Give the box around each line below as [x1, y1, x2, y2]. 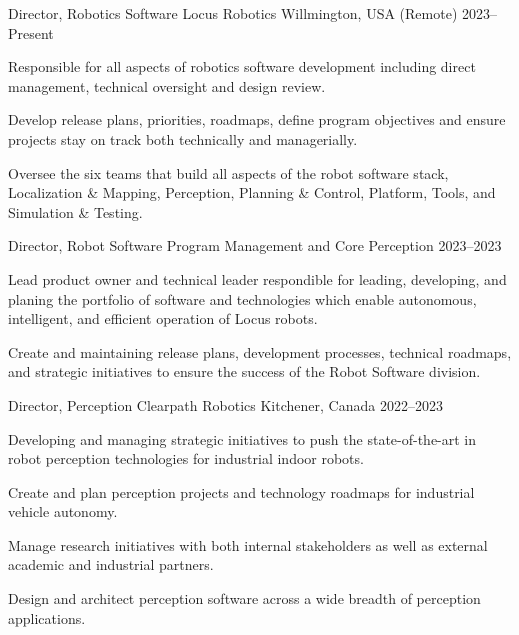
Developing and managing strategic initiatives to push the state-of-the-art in [8, 428, 477, 449]
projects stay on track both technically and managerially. [8, 128, 358, 149]
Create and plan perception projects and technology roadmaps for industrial [8, 481, 475, 502]
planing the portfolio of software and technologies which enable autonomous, [8, 288, 477, 309]
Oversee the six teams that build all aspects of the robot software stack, [8, 162, 449, 183]
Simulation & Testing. [8, 201, 143, 222]
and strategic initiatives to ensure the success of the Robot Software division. [8, 361, 481, 382]
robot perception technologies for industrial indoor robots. [8, 448, 364, 469]
